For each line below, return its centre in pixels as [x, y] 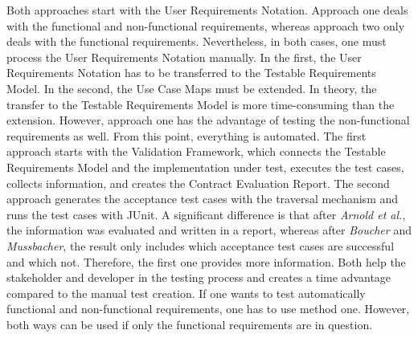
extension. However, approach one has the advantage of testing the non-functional [208, 120]
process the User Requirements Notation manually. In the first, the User [184, 57]
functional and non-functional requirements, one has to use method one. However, [208, 309]
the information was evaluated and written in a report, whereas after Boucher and [209, 230]
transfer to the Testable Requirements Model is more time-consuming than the [201, 104]
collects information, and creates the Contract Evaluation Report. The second [198, 183]
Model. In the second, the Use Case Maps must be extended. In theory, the [192, 88]
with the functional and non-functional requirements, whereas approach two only [206, 25]
